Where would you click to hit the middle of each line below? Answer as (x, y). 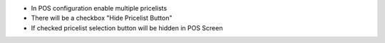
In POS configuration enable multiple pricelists (99, 8)
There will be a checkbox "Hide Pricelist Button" (102, 18)
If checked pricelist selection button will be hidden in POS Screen (127, 27)
